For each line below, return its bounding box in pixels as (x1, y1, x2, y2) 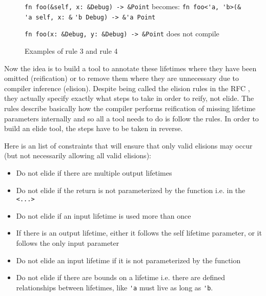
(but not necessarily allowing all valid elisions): (4, 150, 151, 161)
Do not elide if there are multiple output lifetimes (16, 167, 172, 178)
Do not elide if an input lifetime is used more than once (16, 210, 191, 221)
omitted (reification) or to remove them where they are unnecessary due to (4, 73, 239, 83)
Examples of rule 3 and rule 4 (25, 45, 118, 56)
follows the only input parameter (16, 237, 119, 248)
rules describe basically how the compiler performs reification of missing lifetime (4, 102, 256, 113)
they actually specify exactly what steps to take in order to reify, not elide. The (4, 93, 254, 103)
